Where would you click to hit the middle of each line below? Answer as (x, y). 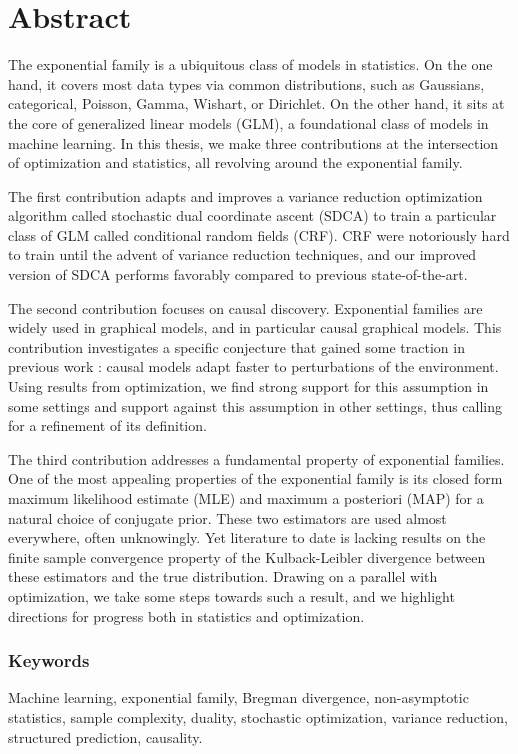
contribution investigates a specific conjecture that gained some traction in (236, 346)
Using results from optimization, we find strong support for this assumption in (248, 386)
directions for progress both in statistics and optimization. (186, 615)
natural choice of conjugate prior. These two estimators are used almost (227, 517)
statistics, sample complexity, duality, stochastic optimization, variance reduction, (258, 716)
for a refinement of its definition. (107, 425)
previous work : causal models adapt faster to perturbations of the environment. (253, 366)
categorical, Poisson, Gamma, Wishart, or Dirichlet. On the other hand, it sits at (256, 103)
